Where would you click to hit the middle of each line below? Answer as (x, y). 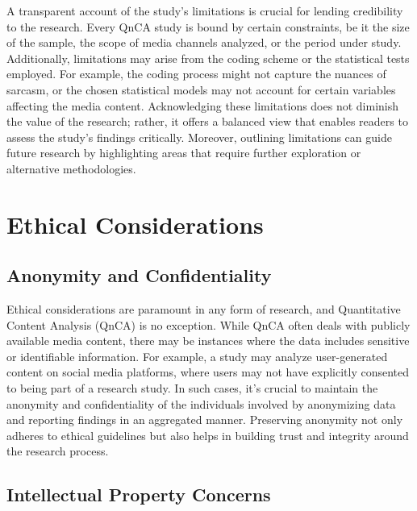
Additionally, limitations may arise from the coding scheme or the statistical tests (208, 58)
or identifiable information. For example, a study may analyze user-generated (197, 356)
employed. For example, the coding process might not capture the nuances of (196, 74)
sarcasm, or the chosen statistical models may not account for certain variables (201, 89)
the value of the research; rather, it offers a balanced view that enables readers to (207, 121)
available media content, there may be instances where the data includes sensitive (208, 341)
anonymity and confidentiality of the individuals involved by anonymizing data (201, 403)
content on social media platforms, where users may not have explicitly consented (208, 372)
